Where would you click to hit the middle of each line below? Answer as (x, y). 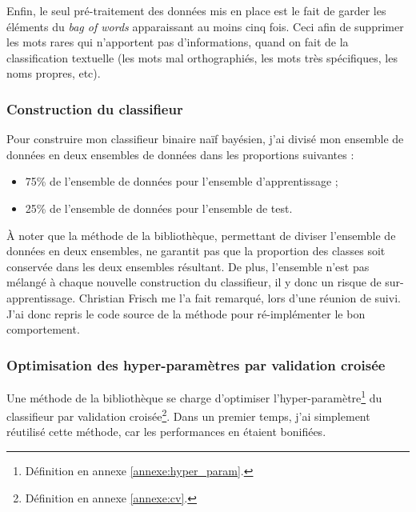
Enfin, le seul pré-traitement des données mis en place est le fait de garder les (196, 10)
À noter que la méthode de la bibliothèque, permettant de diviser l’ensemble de (201, 235)
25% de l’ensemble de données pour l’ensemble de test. (159, 208)
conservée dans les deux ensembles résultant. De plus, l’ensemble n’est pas (188, 266)
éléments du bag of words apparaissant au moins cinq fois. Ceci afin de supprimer (205, 26)
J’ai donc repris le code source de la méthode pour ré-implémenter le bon (186, 313)
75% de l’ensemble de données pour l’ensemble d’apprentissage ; (182, 181)
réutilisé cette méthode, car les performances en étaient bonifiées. (166, 432)
